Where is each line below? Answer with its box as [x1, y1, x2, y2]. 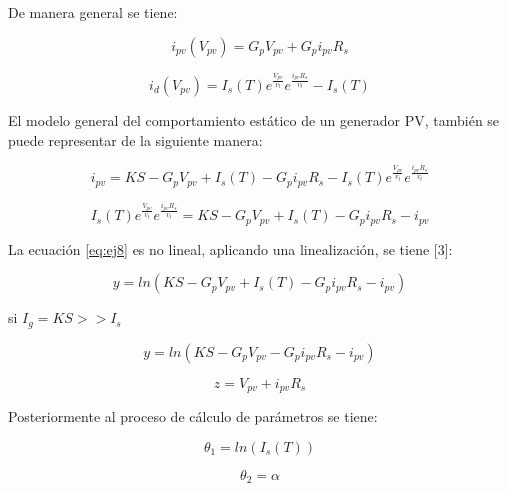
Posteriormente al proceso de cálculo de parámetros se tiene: [8, 406, 378, 427]
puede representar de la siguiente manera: [8, 129, 263, 150]
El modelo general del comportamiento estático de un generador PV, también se [8, 109, 500, 130]
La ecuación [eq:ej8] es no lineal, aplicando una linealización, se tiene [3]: [8, 238, 453, 259]
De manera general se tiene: [8, 2, 178, 22]
